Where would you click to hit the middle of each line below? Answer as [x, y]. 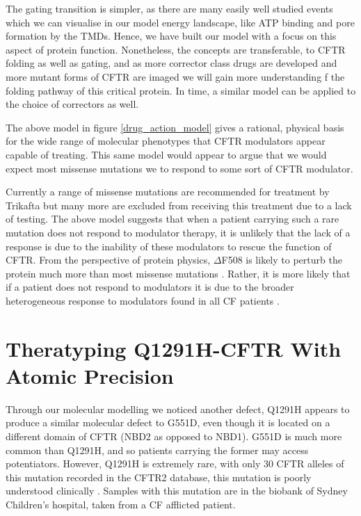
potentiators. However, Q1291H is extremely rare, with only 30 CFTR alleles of [175, 463]
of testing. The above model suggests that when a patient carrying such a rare [173, 219]
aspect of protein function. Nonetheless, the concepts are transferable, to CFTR [176, 49]
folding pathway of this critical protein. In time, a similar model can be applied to [181, 90]
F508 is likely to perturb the [282, 260]
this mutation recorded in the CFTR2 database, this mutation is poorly [159, 477]
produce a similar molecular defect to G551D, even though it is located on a [168, 422]
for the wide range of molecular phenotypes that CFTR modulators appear [166, 141]
